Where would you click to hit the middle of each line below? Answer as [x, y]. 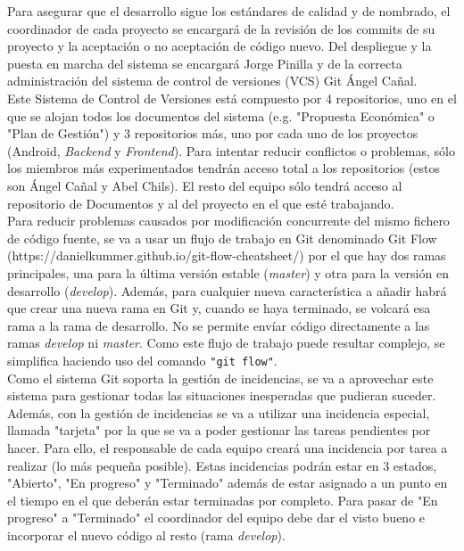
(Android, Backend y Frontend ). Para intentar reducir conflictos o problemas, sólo [231, 150]
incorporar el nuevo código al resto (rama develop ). [146, 535]
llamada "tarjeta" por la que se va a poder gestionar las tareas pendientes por [219, 430]
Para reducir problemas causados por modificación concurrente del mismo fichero [228, 221]
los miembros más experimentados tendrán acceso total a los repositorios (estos [224, 168]
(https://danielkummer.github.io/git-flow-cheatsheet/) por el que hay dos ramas [227, 255]
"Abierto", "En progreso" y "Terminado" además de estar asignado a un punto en [228, 483]
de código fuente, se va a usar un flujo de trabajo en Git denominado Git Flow [222, 238]
